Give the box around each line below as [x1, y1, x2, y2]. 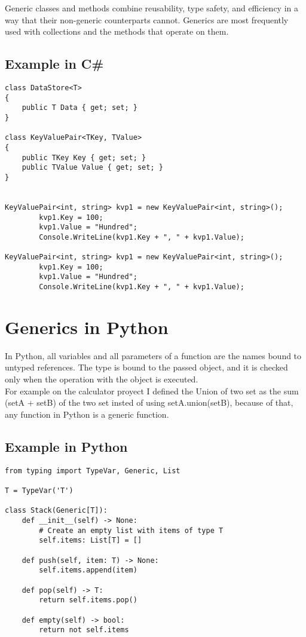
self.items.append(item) [39, 566, 137, 575]
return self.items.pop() [39, 596, 137, 605]
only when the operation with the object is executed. [5, 373, 198, 385]
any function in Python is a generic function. [5, 408, 169, 420]
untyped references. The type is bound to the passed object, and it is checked [5, 361, 288, 373]
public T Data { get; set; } [22, 103, 137, 112]
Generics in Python [5, 314, 169, 339]
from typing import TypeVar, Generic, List [5, 466, 180, 475]
